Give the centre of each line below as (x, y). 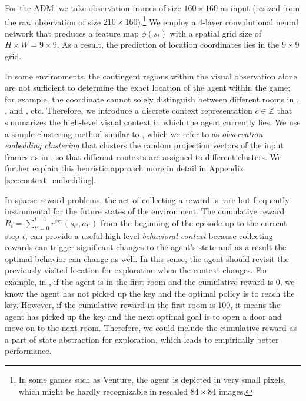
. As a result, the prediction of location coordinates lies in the (168, 44)
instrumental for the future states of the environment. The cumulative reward (145, 211)
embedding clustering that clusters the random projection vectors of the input (144, 145)
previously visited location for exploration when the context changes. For (136, 270)
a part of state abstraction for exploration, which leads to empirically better (142, 339)
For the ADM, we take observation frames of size (93, 8)
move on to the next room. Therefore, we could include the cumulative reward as (151, 328)
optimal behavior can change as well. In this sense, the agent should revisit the (147, 258)
